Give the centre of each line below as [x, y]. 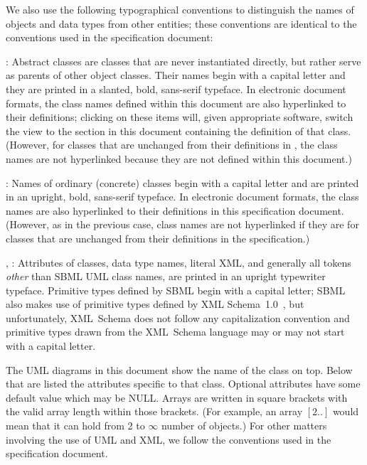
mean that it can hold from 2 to [75, 426]
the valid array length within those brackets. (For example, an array [154, 411]
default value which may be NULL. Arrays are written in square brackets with [177, 397]
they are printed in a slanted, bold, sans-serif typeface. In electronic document [176, 89]
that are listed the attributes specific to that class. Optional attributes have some [183, 384]
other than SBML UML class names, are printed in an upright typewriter [166, 276]
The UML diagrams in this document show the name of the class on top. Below [179, 369]
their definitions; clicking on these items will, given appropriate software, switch [180, 117]
